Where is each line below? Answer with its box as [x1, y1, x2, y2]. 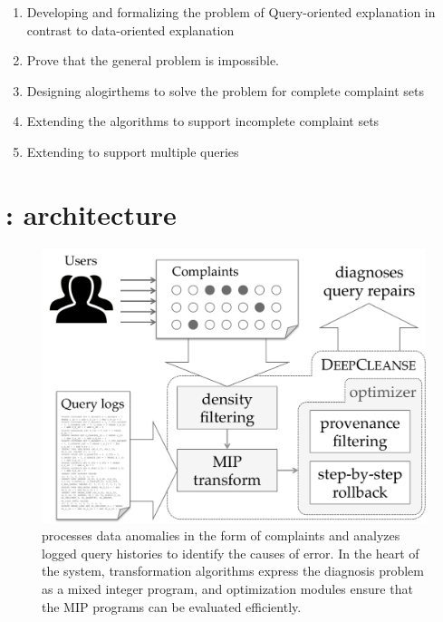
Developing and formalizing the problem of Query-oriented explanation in [26, 3, 436, 21]
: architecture [5, 195, 177, 232]
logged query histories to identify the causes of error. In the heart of [42, 543, 419, 562]
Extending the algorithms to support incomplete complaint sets [26, 112, 380, 131]
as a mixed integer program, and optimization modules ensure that [42, 578, 413, 598]
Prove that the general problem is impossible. [26, 51, 280, 70]
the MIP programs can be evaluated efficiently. [42, 597, 302, 616]
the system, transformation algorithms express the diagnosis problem [42, 561, 424, 580]
